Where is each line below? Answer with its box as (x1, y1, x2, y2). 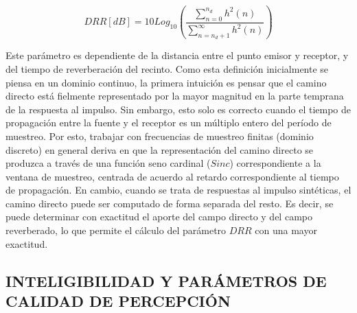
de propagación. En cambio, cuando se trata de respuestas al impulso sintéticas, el (5, 183, 352, 197)
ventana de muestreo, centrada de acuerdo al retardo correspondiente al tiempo (5, 169, 339, 183)
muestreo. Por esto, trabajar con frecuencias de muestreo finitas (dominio (5, 128, 314, 143)
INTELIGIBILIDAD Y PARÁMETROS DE (5, 270, 327, 291)
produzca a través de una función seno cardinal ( (5, 156, 211, 170)
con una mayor (255, 223, 317, 237)
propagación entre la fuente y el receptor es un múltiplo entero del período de (5, 115, 332, 130)
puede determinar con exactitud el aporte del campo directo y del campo (5, 209, 312, 224)
